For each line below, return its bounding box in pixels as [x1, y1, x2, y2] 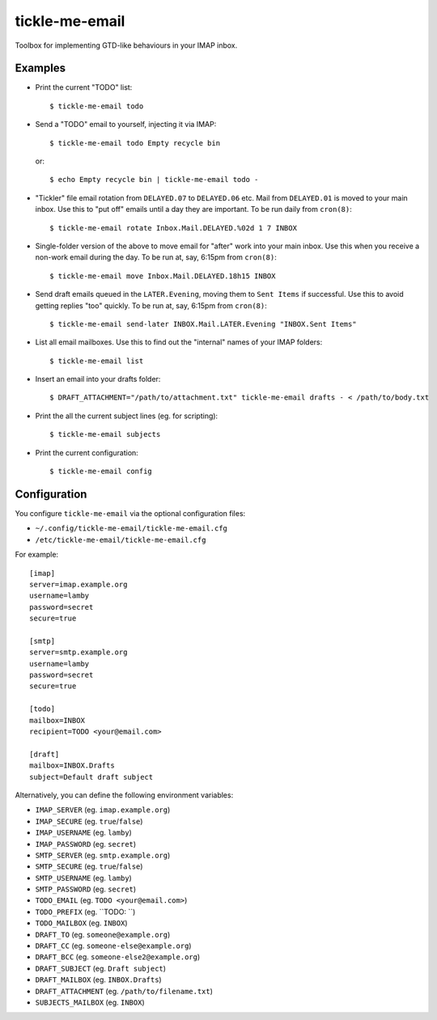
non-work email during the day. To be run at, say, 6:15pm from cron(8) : [35, 252, 277, 262]
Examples [15, 61, 66, 75]
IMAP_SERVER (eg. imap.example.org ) [35, 805, 171, 815]
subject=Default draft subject [29, 772, 154, 781]
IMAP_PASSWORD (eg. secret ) [35, 839, 137, 849]
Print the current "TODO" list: [35, 83, 133, 92]
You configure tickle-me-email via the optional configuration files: [15, 508, 246, 518]
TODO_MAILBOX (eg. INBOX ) [35, 918, 129, 928]
